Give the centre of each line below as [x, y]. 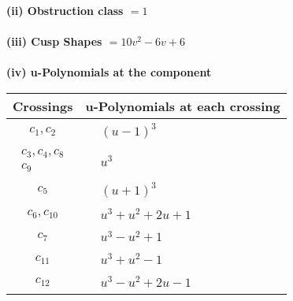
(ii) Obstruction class [65, 10]
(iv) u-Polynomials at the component [109, 72]
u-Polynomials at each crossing [183, 106]
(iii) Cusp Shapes [54, 41]
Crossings [43, 106]
